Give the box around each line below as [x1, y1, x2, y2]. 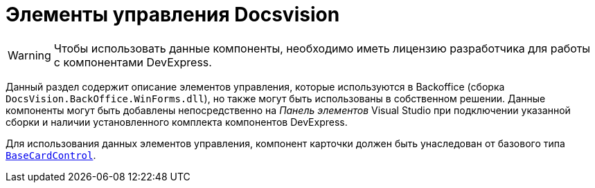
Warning [8, 48, 51, 62]
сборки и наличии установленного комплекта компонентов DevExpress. [6, 115, 348, 128]
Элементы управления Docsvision [6, 3, 340, 26]
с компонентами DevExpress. [53, 55, 212, 69]
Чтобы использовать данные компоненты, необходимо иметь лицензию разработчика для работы [53, 41, 591, 55]
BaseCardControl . [6, 149, 96, 161]
